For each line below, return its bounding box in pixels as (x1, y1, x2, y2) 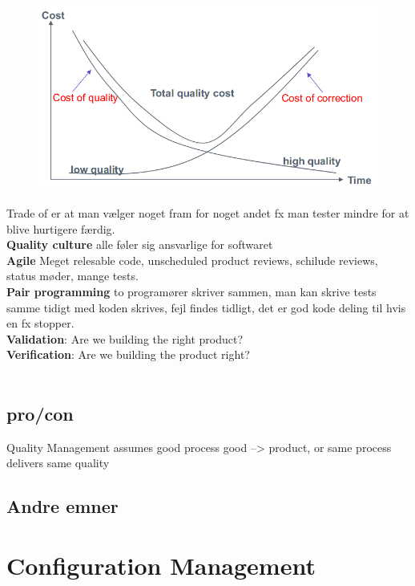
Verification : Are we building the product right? (6, 346, 250, 363)
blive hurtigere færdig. (6, 220, 115, 237)
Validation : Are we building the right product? (6, 330, 244, 347)
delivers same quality (6, 454, 110, 471)
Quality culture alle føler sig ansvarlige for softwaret (6, 236, 273, 253)
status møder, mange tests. (6, 267, 139, 284)
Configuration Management (6, 548, 316, 581)
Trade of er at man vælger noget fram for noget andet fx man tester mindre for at (6, 205, 409, 222)
